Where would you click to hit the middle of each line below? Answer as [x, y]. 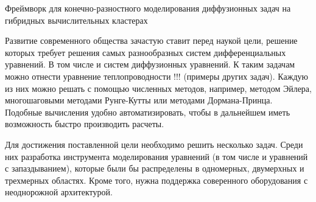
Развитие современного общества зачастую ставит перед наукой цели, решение [151, 40]
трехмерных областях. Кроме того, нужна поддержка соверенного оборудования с [156, 180]
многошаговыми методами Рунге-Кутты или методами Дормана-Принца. [139, 100]
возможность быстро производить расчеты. [85, 124]
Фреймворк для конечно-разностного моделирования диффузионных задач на [148, 8]
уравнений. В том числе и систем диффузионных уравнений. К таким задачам [150, 64]
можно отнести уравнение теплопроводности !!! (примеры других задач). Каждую [156, 76]
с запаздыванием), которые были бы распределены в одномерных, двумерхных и [155, 168]
